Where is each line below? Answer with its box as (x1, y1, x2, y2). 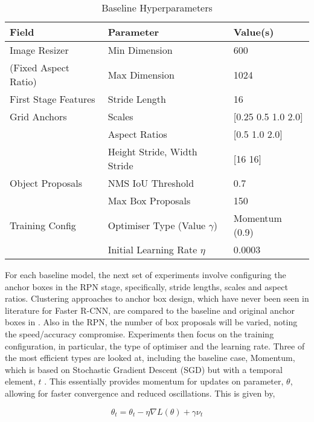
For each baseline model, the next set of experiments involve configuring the (5, 268, 286, 281)
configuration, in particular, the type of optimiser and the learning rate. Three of (5, 339, 305, 352)
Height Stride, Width (107, 144, 197, 158)
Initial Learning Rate (107, 242, 197, 256)
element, (5, 375, 36, 388)
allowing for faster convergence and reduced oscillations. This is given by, (5, 386, 275, 399)
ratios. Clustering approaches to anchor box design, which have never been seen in (5, 292, 309, 305)
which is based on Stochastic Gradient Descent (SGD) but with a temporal (5, 363, 283, 375)
